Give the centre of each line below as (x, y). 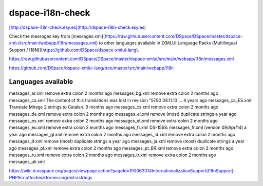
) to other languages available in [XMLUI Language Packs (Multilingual (167, 43)
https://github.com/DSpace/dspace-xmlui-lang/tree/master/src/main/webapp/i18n (91, 68)
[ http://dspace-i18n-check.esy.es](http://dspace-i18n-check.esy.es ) (77, 27)
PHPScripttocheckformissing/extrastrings (51, 178)
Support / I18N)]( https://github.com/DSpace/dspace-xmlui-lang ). (74, 50)
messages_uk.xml (27, 162)
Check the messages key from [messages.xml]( (57, 36)
